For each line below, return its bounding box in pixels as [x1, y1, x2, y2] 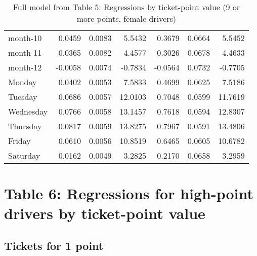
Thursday [8, 120, 42, 132]
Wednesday [8, 105, 48, 117]
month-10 [8, 32, 42, 44]
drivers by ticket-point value [4, 203, 205, 224]
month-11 [8, 47, 42, 58]
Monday [8, 76, 37, 88]
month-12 [8, 61, 42, 73]
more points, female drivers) [76, 13, 176, 24]
